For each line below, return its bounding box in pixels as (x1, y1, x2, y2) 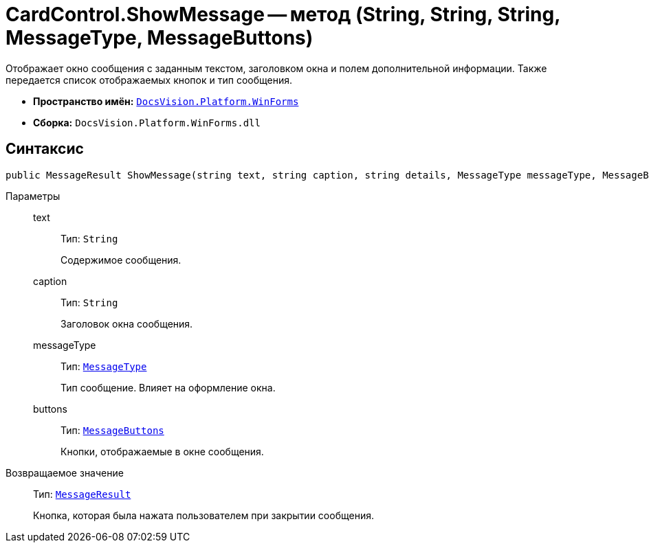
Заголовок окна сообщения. (60, 317, 193, 330)
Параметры (5, 190, 60, 202)
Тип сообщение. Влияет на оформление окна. (60, 381, 276, 393)
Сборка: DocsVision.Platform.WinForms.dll (33, 116, 261, 128)
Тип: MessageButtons (60, 424, 164, 436)
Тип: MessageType (60, 360, 147, 372)
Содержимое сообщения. (60, 253, 181, 266)
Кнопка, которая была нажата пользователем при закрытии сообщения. (33, 509, 374, 521)
